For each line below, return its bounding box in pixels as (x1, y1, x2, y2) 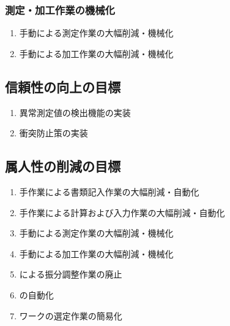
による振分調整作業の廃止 (19, 268, 122, 281)
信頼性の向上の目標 (5, 77, 121, 96)
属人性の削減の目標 (5, 157, 121, 176)
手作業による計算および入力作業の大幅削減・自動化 (19, 206, 225, 219)
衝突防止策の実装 (19, 126, 88, 139)
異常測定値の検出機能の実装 (19, 106, 131, 118)
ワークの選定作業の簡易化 (19, 309, 122, 322)
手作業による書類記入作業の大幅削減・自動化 (19, 185, 199, 198)
